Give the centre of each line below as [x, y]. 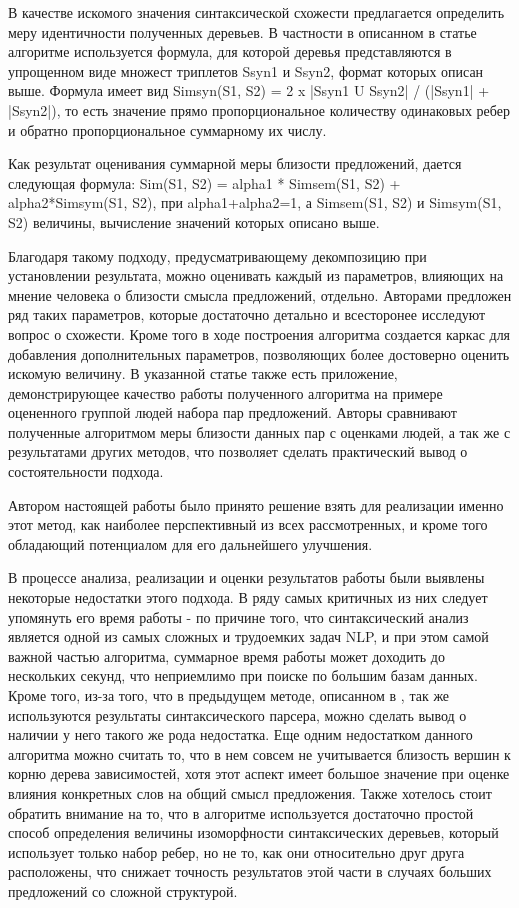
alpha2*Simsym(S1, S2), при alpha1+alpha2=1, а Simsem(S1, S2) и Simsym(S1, [255, 202]
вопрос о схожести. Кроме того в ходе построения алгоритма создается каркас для [259, 333]
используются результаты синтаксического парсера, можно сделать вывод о [237, 714]
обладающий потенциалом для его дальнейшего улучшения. [190, 543]
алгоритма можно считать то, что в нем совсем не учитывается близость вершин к [259, 753]
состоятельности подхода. [86, 471]
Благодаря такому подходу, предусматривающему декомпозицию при [217, 255]
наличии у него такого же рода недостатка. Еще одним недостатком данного [240, 734]
